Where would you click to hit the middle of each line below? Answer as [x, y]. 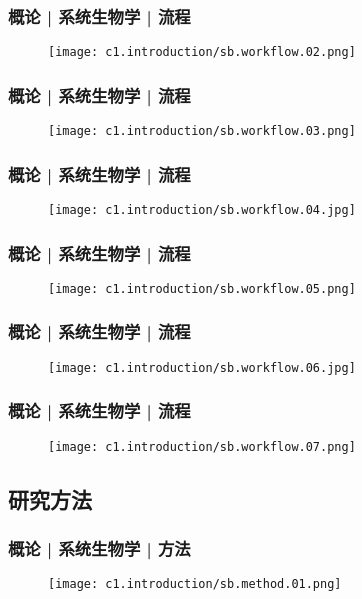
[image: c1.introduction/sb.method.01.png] [195, 584]
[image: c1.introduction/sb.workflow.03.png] [202, 131]
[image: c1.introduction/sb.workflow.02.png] [202, 52]
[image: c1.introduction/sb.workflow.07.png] [202, 446]
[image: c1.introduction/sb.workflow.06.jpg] [202, 367]
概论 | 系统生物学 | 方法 [99, 547]
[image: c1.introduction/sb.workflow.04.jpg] [202, 209]
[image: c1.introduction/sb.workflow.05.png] [202, 288]
